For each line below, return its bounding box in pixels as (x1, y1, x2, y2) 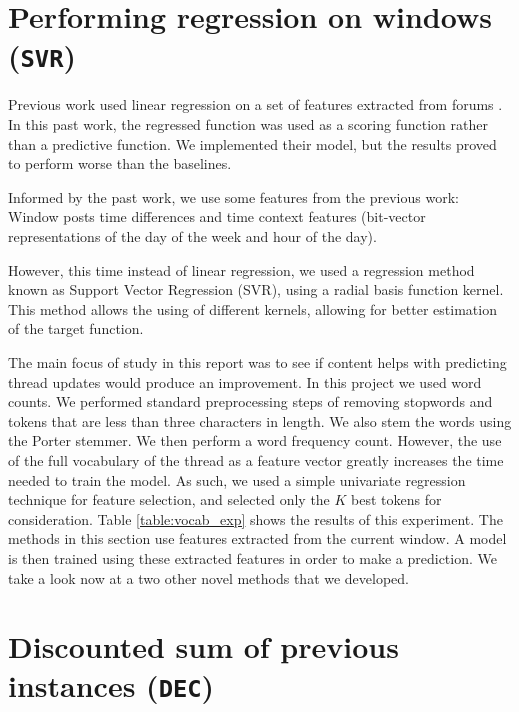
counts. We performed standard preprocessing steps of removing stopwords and (8, 391, 493, 412)
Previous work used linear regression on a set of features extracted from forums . (8, 94, 503, 115)
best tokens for (351, 489, 442, 510)
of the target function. (8, 318, 144, 339)
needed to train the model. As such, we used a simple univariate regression (8, 469, 466, 490)
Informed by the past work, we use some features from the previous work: (8, 186, 459, 207)
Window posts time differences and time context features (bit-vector (8, 206, 426, 227)
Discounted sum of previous (8, 626, 399, 667)
